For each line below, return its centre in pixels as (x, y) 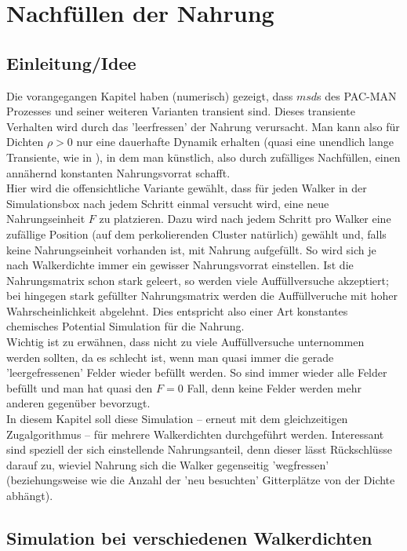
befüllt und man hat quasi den (80, 387)
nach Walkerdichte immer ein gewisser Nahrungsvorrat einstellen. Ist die (180, 265)
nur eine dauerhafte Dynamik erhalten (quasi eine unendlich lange (235, 142)
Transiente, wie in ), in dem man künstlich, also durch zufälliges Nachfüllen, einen (203, 157)
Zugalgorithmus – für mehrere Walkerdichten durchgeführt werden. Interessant (195, 434)
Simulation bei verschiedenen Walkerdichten (189, 538)
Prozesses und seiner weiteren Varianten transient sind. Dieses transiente (181, 111)
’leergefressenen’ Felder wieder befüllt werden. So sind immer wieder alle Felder (197, 372)
